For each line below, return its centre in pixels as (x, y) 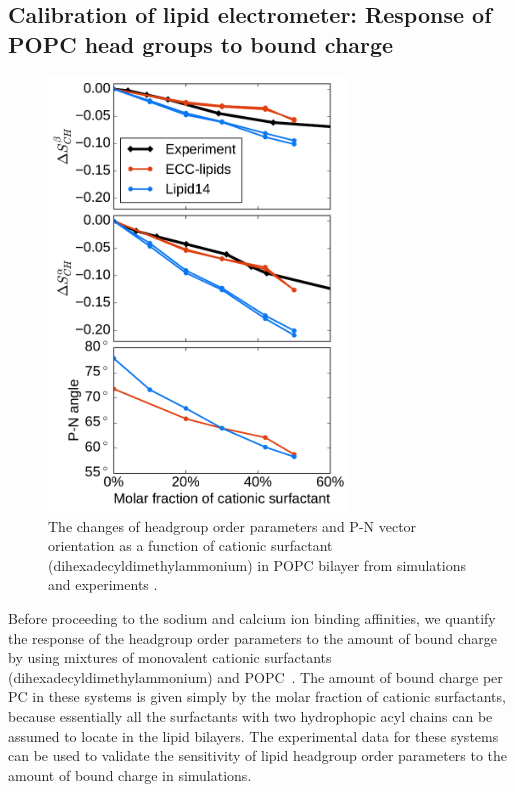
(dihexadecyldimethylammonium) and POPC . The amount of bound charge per (255, 676)
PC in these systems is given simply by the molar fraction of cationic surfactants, (257, 696)
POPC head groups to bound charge (201, 43)
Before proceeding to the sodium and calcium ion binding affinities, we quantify (252, 618)
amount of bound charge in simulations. (130, 774)
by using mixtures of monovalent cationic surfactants (170, 657)
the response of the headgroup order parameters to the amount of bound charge (252, 637)
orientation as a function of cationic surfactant (190, 545)
